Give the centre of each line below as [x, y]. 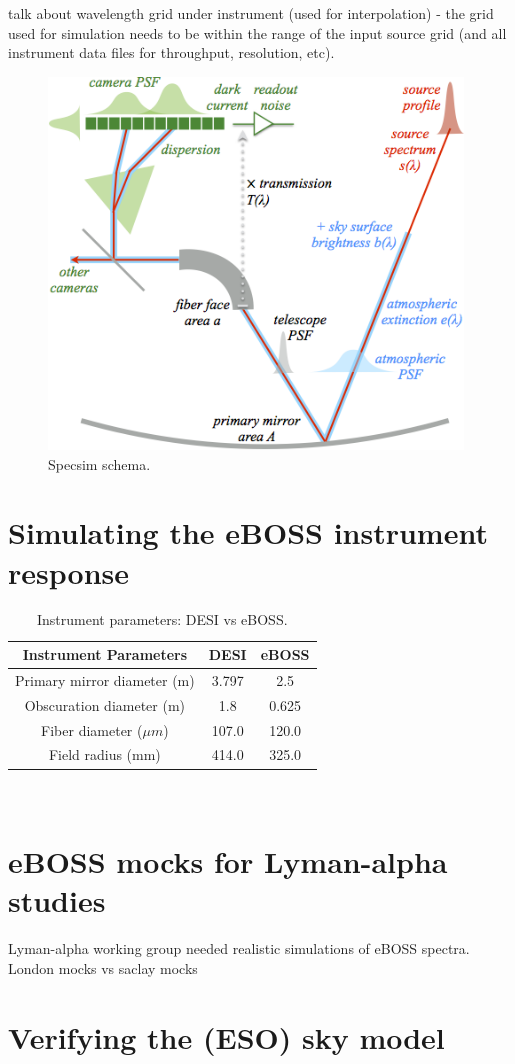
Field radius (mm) [104, 754]
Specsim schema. [99, 463]
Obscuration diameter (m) [105, 704]
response [68, 571]
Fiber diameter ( [92, 729]
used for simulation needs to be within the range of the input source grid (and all [257, 32]
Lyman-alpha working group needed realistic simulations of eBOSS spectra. [239, 948]
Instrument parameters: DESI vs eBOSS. [162, 619]
